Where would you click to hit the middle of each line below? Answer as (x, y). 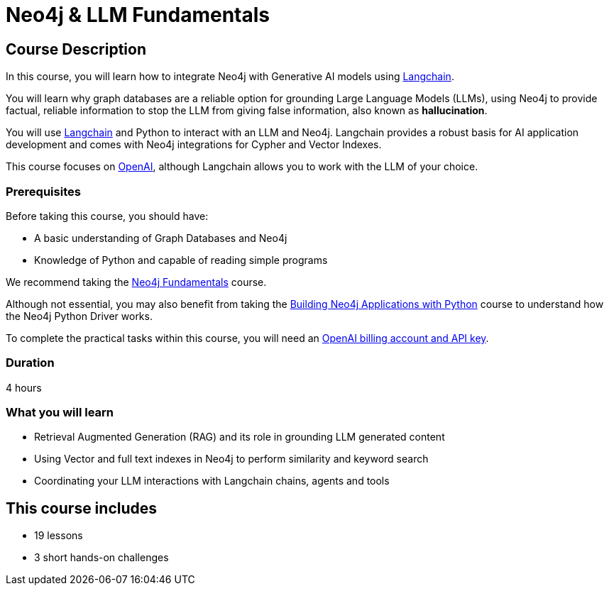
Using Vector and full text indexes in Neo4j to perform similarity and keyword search (231, 459)
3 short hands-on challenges (101, 558)
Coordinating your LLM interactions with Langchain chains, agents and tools (212, 481)
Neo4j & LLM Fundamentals (138, 15)
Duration (30, 363)
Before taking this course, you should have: (107, 216)
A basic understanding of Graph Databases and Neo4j (161, 238)
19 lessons (59, 536)
